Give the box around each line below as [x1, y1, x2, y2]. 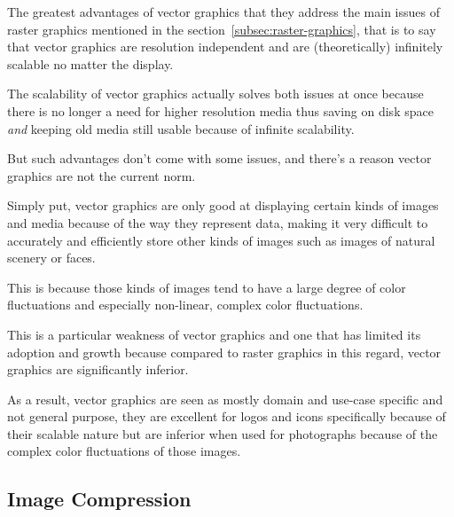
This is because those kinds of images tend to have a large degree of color [7, 278, 406, 296]
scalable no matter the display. [7, 54, 174, 73]
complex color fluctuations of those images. [7, 442, 241, 460]
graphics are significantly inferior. [7, 360, 189, 379]
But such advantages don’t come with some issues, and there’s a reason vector [7, 149, 432, 168]
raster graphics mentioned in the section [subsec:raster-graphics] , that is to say [7, 20, 436, 38]
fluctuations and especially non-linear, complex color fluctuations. [7, 295, 364, 314]
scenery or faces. [7, 248, 96, 267]
